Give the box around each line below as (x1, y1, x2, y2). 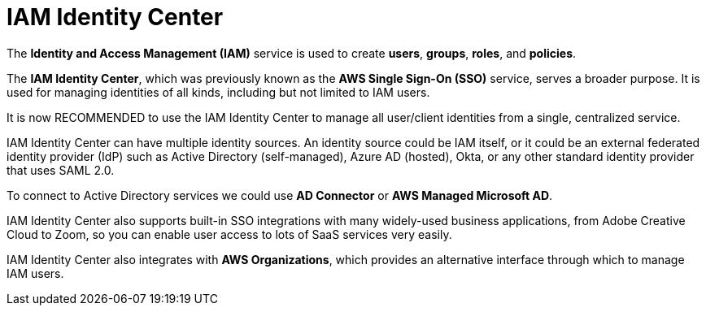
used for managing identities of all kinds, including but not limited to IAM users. (7, 84, 430, 99)
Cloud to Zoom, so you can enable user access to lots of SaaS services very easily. (7, 227, 452, 241)
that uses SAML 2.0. (7, 162, 115, 177)
